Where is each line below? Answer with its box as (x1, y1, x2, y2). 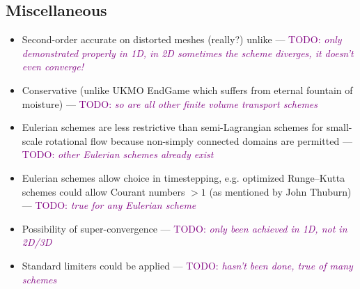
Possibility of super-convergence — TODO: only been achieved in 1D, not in (22, 221, 347, 235)
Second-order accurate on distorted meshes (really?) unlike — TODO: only (22, 32, 342, 47)
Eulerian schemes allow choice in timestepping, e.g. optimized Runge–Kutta (22, 170, 345, 185)
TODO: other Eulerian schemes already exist (22, 147, 214, 162)
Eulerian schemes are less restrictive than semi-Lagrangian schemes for (22, 120, 324, 134)
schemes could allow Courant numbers (22, 184, 185, 198)
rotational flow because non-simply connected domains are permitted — (45, 133, 352, 148)
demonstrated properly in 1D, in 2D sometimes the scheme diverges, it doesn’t (22, 45, 354, 60)
